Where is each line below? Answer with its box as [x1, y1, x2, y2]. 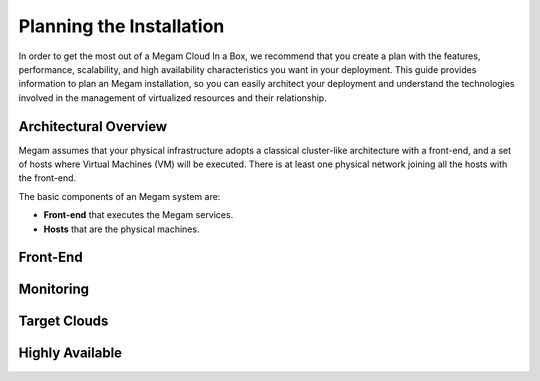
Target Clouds [18, 313, 109, 330]
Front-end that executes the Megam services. [43, 209, 234, 221]
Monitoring [18, 281, 90, 298]
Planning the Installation [18, 15, 225, 37]
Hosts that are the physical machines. [43, 223, 200, 235]
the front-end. [18, 172, 77, 184]
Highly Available [18, 345, 123, 362]
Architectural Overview [18, 118, 168, 135]
